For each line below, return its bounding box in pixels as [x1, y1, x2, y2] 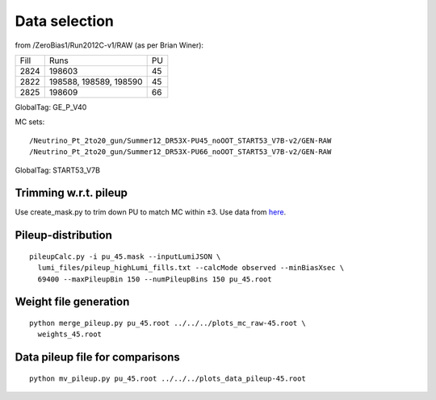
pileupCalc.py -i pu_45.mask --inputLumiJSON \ [29, 252, 221, 261]
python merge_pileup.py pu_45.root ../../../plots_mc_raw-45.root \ [29, 319, 306, 327]
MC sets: [15, 117, 45, 127]
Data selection [15, 12, 115, 30]
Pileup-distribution [15, 228, 112, 242]
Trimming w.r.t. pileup [15, 186, 128, 200]
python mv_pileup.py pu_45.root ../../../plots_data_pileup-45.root [29, 373, 306, 383]
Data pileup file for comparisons [15, 351, 181, 365]
